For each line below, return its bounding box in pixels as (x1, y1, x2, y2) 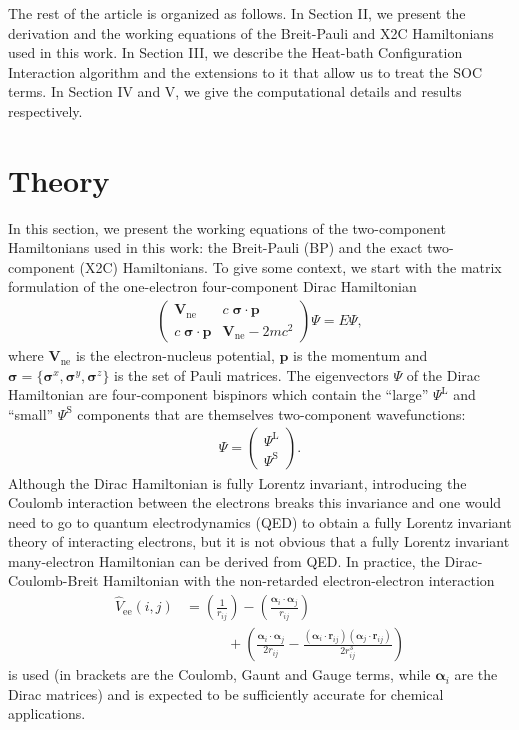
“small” (8, 403, 54, 424)
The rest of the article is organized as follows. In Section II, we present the (8, 3, 466, 23)
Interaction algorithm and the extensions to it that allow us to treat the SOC (8, 61, 483, 82)
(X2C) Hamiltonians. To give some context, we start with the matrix (79, 256, 502, 277)
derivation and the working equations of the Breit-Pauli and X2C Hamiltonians (8, 22, 494, 43)
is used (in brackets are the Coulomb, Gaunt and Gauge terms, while (8, 664, 431, 685)
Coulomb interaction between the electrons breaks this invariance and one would (8, 492, 502, 513)
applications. (8, 703, 86, 724)
